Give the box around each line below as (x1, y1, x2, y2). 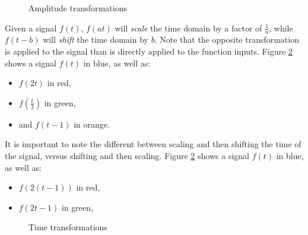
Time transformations (28, 221, 107, 233)
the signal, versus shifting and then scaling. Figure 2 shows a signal (5, 149, 249, 161)
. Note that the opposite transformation (154, 33, 299, 46)
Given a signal (5, 21, 57, 34)
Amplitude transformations (28, 2, 127, 14)
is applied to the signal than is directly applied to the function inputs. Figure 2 (5, 45, 293, 58)
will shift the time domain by (43, 33, 148, 46)
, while (269, 21, 293, 34)
